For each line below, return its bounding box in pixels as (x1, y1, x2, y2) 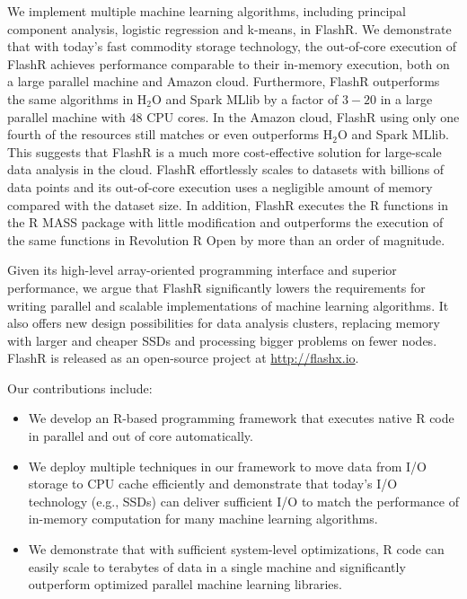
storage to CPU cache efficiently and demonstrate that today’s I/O (28, 474, 398, 493)
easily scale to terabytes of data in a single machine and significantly (28, 557, 406, 576)
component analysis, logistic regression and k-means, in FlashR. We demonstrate (7, 19, 452, 38)
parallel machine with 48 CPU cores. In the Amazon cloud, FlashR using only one (7, 107, 460, 126)
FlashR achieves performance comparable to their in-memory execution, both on (7, 54, 450, 73)
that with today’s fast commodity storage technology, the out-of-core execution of (7, 37, 457, 56)
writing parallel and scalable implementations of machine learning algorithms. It (7, 295, 449, 314)
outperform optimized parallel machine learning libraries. (28, 575, 342, 594)
